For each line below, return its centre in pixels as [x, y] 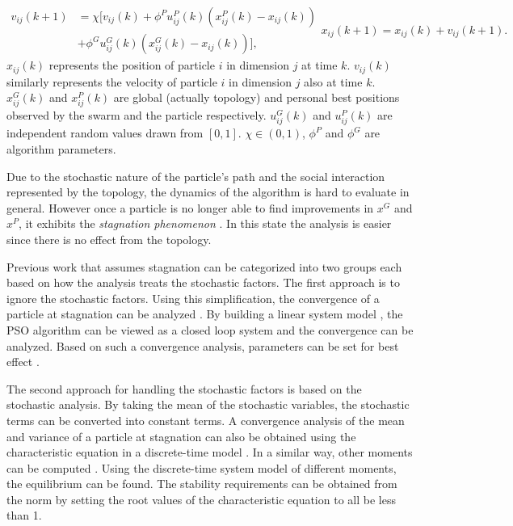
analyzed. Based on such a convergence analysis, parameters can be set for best [203, 345]
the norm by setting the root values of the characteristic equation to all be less [201, 499]
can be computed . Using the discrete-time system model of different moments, [202, 467]
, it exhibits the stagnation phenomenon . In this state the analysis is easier [205, 223]
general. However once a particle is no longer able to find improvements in [190, 207]
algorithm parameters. [61, 149]
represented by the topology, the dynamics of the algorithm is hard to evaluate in [208, 192]
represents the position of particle [132, 65]
